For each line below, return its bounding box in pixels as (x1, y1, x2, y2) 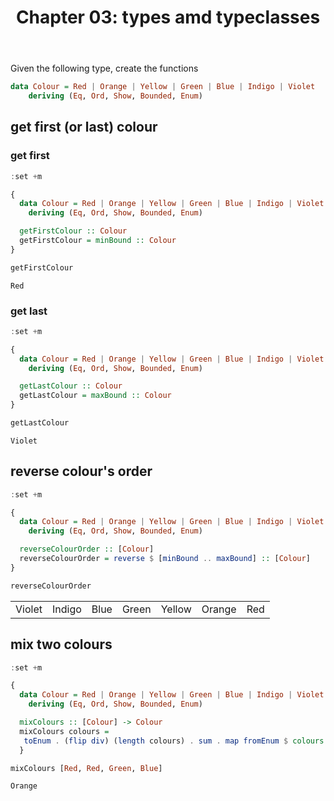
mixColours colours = (19, 726, 110, 736)
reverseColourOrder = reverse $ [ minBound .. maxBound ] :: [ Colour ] (19, 554, 311, 564)
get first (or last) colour (10, 119, 158, 136)
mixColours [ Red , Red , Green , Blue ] (10, 763, 163, 773)
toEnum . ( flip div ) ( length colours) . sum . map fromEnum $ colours (23, 736, 325, 746)
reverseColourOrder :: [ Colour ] (19, 544, 155, 555)
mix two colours (10, 636, 113, 653)
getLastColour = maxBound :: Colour (19, 391, 172, 401)
